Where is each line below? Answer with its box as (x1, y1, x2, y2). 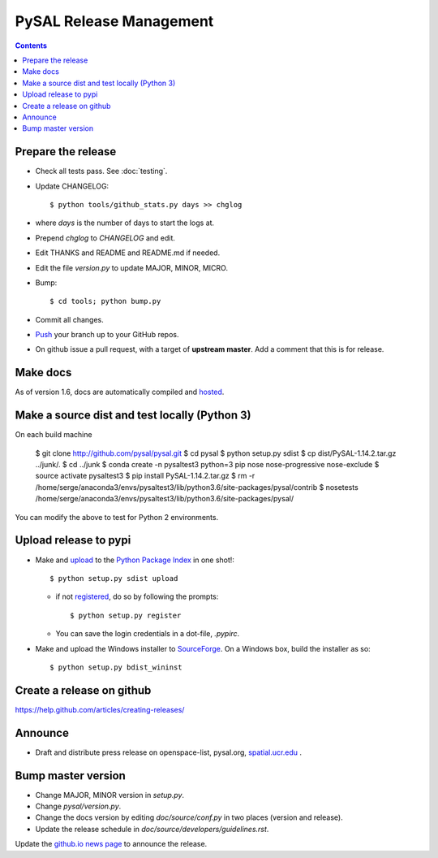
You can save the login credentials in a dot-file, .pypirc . (55, 629, 240, 639)
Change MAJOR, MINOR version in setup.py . (35, 790, 185, 799)
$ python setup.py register (70, 610, 182, 620)
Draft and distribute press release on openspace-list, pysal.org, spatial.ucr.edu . (35, 747, 302, 757)
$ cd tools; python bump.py (49, 297, 161, 306)
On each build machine (15, 430, 92, 440)
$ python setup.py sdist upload (49, 574, 178, 583)
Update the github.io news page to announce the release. (15, 839, 208, 849)
